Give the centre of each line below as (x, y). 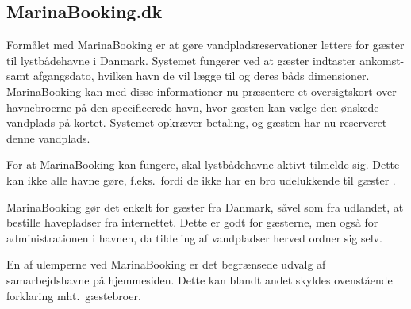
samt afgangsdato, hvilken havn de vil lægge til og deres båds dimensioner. (188, 76)
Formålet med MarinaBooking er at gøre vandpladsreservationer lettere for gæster (205, 45)
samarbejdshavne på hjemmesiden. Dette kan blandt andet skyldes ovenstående (200, 279)
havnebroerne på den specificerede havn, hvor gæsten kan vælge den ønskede (193, 107)
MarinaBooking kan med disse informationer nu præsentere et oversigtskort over (202, 91)
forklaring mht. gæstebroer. (74, 295)
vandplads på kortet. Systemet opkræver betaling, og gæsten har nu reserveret (197, 122)
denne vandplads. (48, 137)
